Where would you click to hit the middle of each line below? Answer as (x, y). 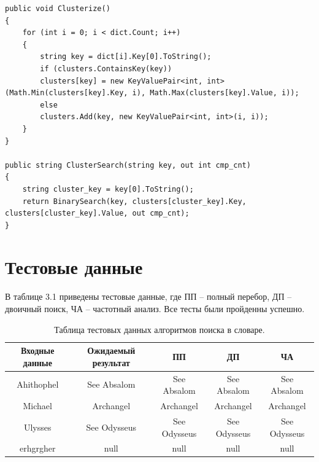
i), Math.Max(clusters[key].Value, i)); (216, 93)
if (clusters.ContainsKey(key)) (106, 69)
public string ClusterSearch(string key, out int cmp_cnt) (128, 165)
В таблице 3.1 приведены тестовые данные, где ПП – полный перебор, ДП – (148, 296)
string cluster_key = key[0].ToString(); (108, 189)
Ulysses (37, 427)
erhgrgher (38, 448)
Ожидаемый (111, 350)
